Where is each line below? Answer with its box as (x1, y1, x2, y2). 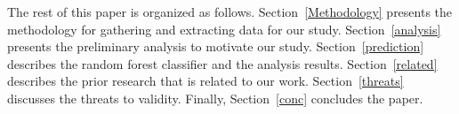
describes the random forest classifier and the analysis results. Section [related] (7, 54, 438, 72)
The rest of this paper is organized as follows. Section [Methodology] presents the (7, 3, 453, 20)
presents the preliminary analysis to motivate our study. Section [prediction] (7, 37, 424, 56)
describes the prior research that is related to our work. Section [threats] (7, 72, 404, 90)
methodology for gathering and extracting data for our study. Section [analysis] (7, 19, 441, 38)
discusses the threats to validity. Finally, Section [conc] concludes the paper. (7, 88, 423, 107)
